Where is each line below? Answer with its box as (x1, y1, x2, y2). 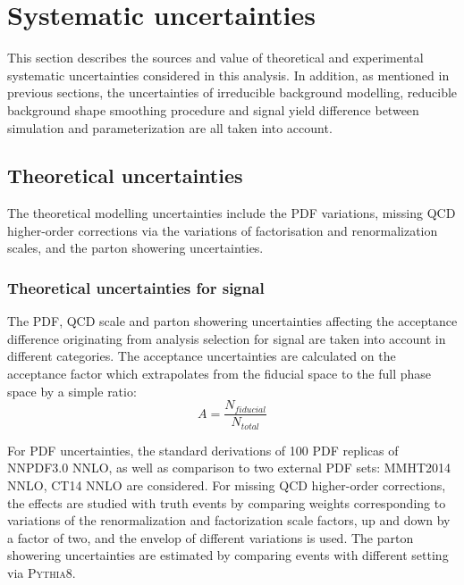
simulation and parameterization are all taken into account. (7, 118, 333, 137)
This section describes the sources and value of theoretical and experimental (7, 48, 424, 67)
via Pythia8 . (7, 563, 76, 581)
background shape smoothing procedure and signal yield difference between (7, 100, 419, 119)
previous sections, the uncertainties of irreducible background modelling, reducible (7, 83, 458, 102)
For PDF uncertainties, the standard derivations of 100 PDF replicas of (7, 440, 399, 459)
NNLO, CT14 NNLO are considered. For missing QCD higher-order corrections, (7, 475, 446, 494)
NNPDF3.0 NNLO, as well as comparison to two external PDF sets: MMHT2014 (7, 458, 451, 477)
